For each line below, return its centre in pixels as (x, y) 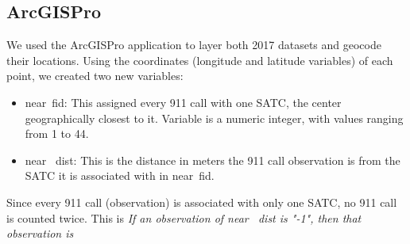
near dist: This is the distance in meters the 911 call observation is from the (213, 160)
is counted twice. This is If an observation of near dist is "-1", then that (184, 217)
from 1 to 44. (57, 133)
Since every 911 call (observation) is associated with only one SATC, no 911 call (202, 202)
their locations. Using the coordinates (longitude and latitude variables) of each (200, 60)
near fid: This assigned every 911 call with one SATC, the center (183, 102)
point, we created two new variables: (95, 76)
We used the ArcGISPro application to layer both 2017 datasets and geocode (194, 45)
